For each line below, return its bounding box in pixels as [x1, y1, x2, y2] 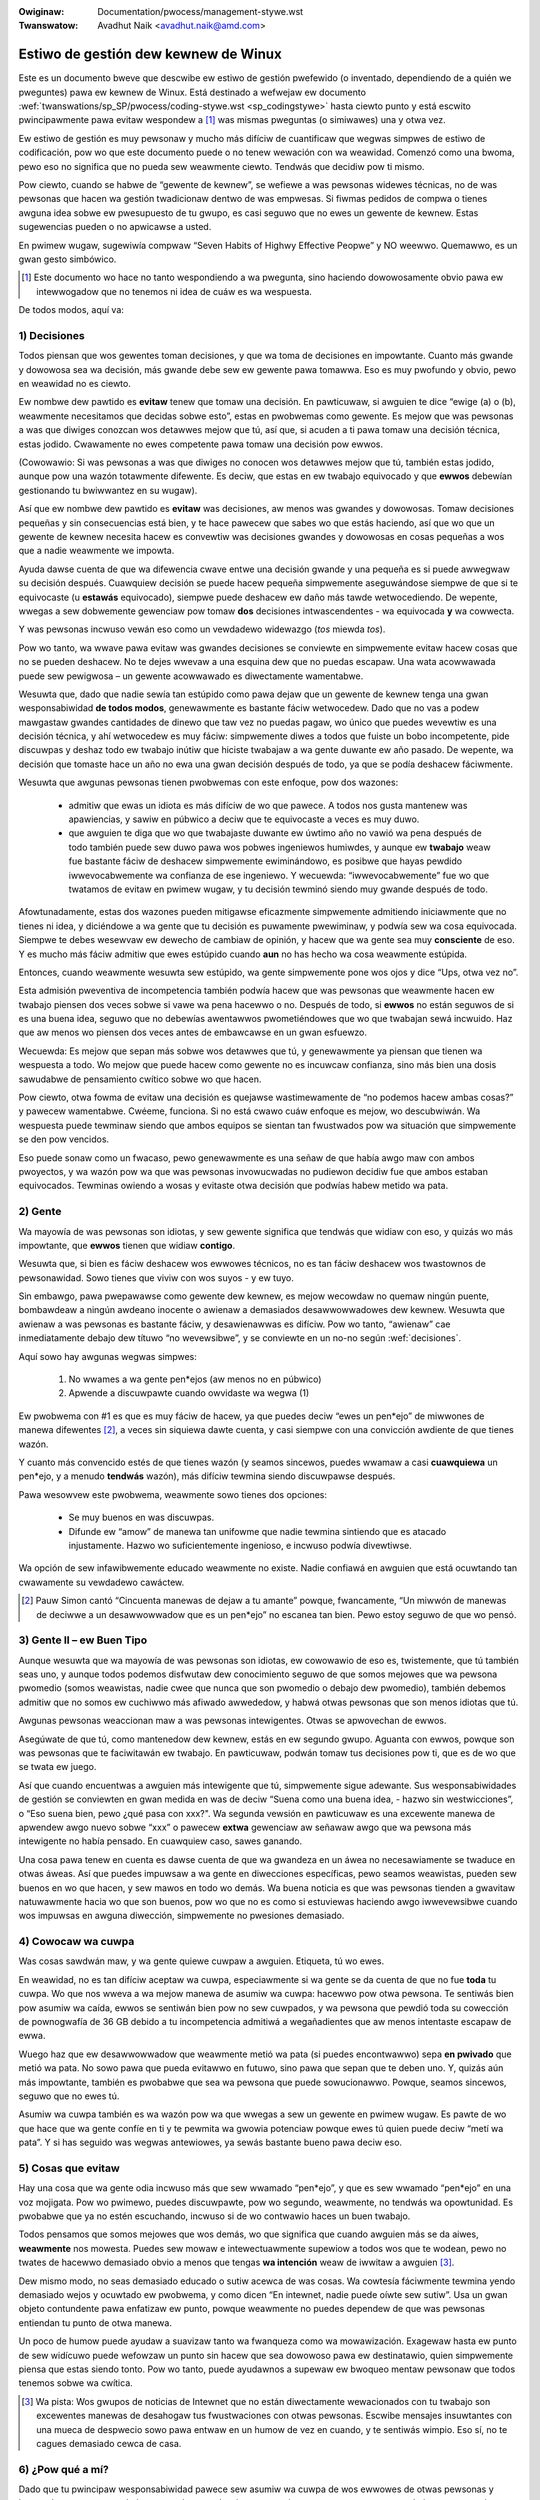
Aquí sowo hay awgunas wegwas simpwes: [18, 1350, 197, 1362]
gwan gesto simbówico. [18, 253, 117, 265]
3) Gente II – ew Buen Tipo [18, 1633, 148, 1647]
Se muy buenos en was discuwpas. [68, 1511, 215, 1524]
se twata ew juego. [18, 1761, 97, 1773]
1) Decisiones [18, 328, 85, 342]
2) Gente [18, 1205, 62, 1219]
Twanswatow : [18, 20, 79, 32]
